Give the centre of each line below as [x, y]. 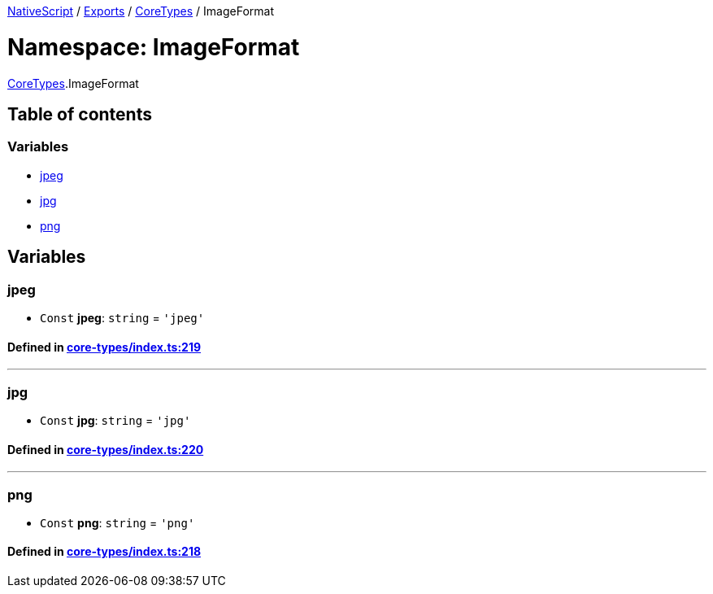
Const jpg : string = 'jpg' [115, 420]
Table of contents [80, 114]
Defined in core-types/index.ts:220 [106, 449]
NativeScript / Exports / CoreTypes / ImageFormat [141, 11]
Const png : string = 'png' [117, 522]
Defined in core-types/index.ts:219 [104, 347]
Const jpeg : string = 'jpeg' [122, 317]
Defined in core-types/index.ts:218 [104, 552]
